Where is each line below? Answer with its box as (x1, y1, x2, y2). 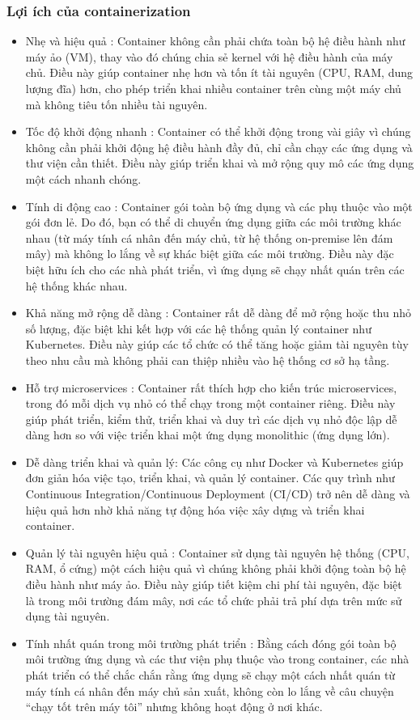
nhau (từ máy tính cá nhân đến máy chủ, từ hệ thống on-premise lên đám (25, 229, 393, 246)
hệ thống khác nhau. (25, 277, 128, 294)
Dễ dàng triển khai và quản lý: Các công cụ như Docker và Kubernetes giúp (25, 453, 404, 470)
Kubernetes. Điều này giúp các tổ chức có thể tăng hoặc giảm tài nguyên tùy (25, 336, 409, 353)
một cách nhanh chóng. (25, 170, 142, 187)
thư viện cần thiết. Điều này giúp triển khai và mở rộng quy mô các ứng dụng (25, 155, 414, 172)
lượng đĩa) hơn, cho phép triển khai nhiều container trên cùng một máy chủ (25, 80, 401, 96)
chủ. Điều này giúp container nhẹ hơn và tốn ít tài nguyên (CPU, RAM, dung (25, 64, 414, 81)
